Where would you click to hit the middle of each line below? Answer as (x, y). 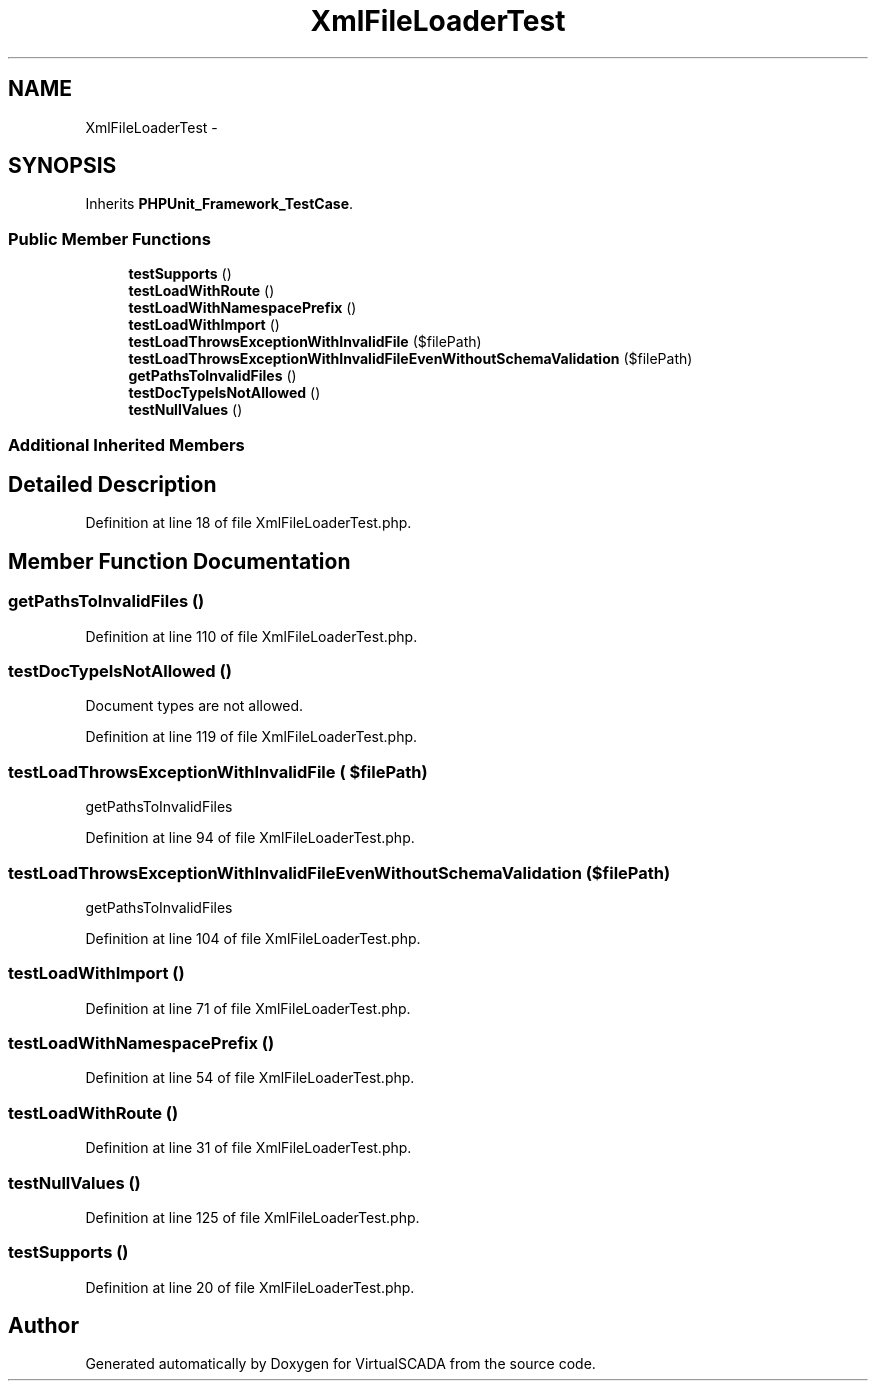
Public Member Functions (109, 238)
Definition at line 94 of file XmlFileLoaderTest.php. (250, 838)
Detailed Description (112, 484)
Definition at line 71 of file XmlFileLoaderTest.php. (248, 1008)
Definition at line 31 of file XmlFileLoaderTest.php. (248, 1148)
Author (43, 1326)
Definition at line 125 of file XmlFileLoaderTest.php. (252, 1217)
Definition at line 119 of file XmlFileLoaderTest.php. (251, 737)
